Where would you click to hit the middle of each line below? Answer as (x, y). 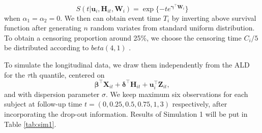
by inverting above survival (214, 18)
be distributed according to (47, 47)
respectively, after (200, 104)
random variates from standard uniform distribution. (172, 28)
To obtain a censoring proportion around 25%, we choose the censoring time (123, 37)
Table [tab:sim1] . (30, 124)
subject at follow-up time (43, 104)
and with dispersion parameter (52, 94)
